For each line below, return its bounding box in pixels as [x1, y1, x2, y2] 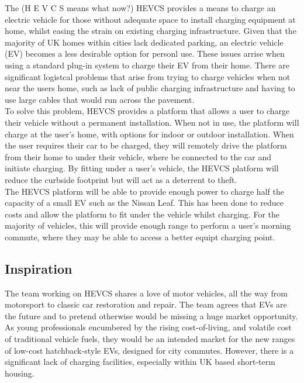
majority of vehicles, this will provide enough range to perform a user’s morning [5, 219, 291, 232]
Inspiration [5, 259, 72, 277]
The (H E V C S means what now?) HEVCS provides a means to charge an [5, 2, 276, 13]
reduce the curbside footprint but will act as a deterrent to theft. [5, 173, 237, 185]
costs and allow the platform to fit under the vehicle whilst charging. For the [5, 208, 279, 220]
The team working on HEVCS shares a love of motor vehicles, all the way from [5, 287, 288, 299]
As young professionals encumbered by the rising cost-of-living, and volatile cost [5, 321, 292, 333]
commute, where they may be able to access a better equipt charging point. [5, 230, 275, 243]
